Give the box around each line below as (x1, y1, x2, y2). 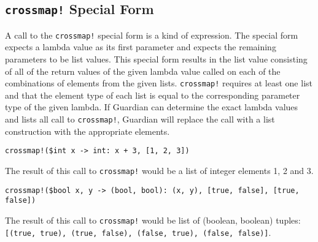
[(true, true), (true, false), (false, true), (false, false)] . (5, 225, 271, 238)
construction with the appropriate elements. (5, 124, 170, 137)
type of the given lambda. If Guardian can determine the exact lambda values (5, 100, 298, 113)
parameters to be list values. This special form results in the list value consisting (5, 53, 308, 66)
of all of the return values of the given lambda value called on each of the (5, 64, 281, 77)
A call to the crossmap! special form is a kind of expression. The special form (5, 28, 298, 41)
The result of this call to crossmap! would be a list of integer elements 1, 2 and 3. (5, 164, 314, 176)
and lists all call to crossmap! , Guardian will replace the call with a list (5, 113, 275, 126)
